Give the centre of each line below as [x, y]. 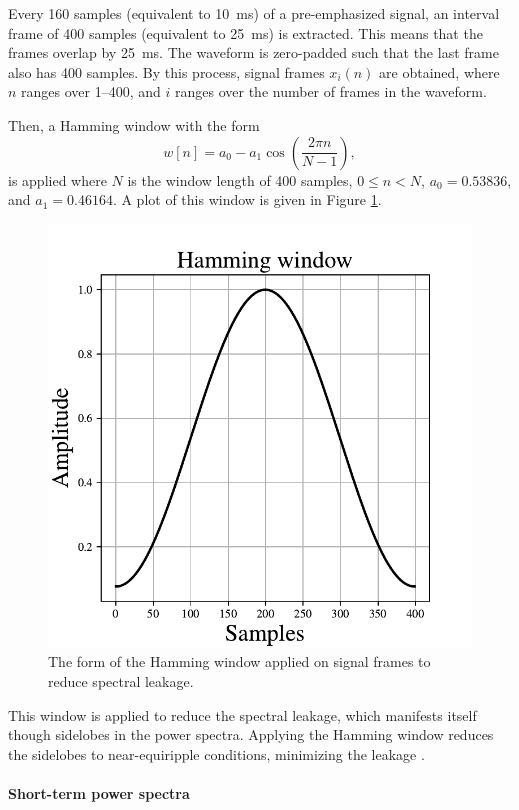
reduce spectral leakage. [121, 680]
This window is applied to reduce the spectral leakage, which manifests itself [242, 714]
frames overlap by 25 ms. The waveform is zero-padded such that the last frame [253, 52]
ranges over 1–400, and [91, 91]
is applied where [57, 179]
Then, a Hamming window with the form [134, 124]
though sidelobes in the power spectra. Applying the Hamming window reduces [251, 734]
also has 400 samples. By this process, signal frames [166, 71]
